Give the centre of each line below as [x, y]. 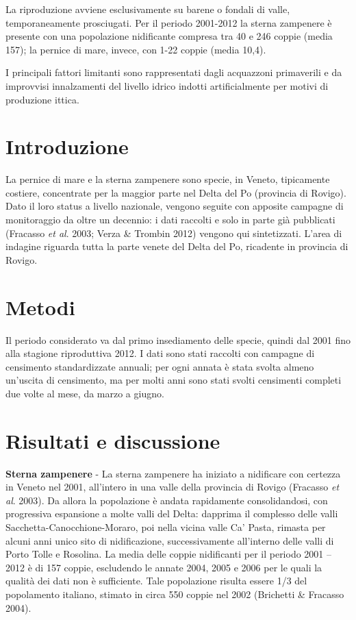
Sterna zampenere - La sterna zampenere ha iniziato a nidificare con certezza [173, 473]
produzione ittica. [42, 99]
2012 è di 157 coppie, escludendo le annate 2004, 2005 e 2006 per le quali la [164, 567]
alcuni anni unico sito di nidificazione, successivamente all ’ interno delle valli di [170, 540]
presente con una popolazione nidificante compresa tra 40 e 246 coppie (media [169, 36]
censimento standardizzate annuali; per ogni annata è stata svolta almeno [160, 366]
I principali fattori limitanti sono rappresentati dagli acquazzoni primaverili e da [174, 72]
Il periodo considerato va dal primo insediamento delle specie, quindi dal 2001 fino [178, 339]
